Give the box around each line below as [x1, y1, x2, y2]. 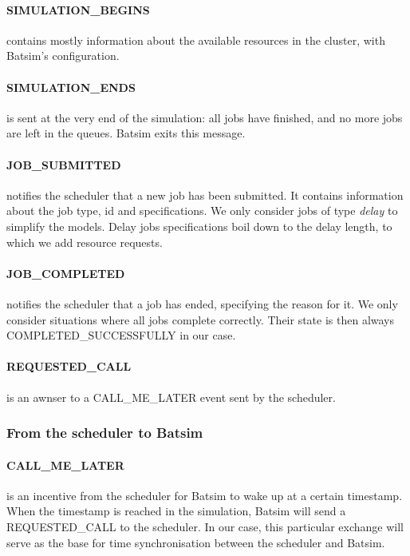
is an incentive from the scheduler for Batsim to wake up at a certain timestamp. [6, 486, 403, 503]
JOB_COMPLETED [6, 264, 125, 281]
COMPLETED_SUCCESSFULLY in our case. [6, 327, 236, 344]
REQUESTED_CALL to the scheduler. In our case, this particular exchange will [6, 518, 404, 534]
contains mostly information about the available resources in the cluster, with [6, 31, 385, 48]
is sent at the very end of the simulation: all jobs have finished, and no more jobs [6, 109, 403, 125]
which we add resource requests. [6, 233, 163, 250]
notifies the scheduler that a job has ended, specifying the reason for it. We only [6, 295, 398, 312]
